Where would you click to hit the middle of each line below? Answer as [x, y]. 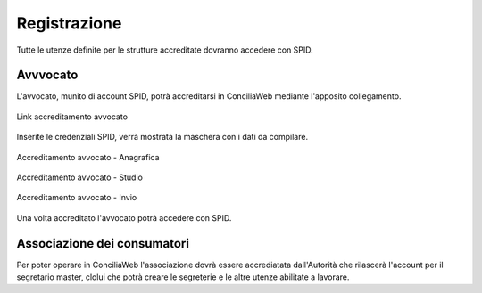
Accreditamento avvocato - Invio [77, 198]
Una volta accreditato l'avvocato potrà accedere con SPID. [124, 217]
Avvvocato [47, 75]
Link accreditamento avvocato [72, 117]
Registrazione [69, 23]
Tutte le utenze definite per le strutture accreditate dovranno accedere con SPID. [165, 50]
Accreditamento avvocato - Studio [79, 177]
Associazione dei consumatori [103, 244]
